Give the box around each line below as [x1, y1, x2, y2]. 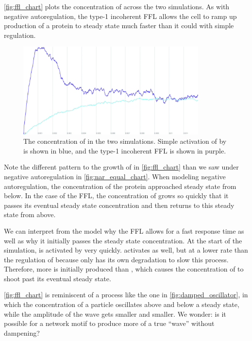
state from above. [4, 209, 56, 220]
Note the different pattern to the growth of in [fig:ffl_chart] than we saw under [4, 162, 239, 172]
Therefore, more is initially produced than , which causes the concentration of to [4, 264, 244, 274]
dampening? [4, 327, 40, 338]
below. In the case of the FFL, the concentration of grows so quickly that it [4, 190, 229, 201]
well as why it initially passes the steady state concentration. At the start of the [4, 235, 242, 245]
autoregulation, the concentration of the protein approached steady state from [4, 181, 236, 191]
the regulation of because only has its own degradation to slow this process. [4, 254, 229, 264]
